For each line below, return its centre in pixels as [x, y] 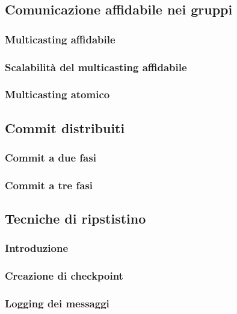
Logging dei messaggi [57, 303]
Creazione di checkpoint [64, 276]
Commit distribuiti [65, 127]
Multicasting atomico [57, 94]
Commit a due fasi [51, 158]
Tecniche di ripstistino [75, 218]
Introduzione [37, 248]
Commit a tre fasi [49, 185]
